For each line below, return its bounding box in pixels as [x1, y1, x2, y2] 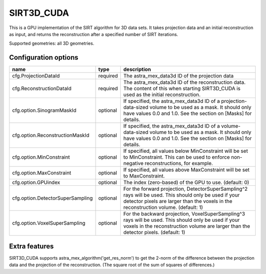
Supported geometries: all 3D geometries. [9, 40, 95, 46]
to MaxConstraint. [123, 172, 165, 179]
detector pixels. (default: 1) [123, 229, 186, 236]
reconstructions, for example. [144, 160, 213, 167]
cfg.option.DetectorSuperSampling [12, 195, 93, 202]
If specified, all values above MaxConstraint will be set [123, 167, 250, 173]
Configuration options [9, 53, 79, 62]
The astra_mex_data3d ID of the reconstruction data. [123, 79, 246, 86]
